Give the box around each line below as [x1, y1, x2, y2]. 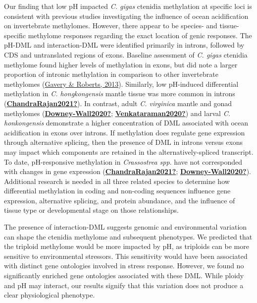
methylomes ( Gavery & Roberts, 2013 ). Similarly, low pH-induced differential [4, 78, 239, 89]
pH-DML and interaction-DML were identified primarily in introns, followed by [4, 40, 245, 50]
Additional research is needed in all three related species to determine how [4, 176, 230, 186]
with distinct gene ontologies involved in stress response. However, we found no [4, 260, 244, 271]
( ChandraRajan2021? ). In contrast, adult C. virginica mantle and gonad [4, 98, 232, 108]
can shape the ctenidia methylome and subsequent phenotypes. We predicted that [4, 231, 253, 242]
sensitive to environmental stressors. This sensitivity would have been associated [4, 250, 248, 261]
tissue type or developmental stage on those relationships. [4, 205, 179, 215]
